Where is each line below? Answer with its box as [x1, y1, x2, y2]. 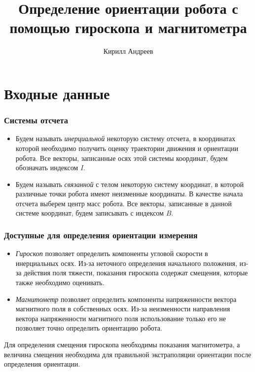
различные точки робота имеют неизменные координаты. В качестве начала [15, 188, 243, 199]
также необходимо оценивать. [15, 277, 105, 288]
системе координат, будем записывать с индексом [15, 208, 164, 218]
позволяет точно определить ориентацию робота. [15, 323, 162, 333]
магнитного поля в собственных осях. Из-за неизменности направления [15, 303, 230, 314]
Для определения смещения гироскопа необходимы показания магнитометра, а [4, 339, 240, 350]
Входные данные [4, 83, 110, 103]
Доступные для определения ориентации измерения [4, 228, 198, 241]
